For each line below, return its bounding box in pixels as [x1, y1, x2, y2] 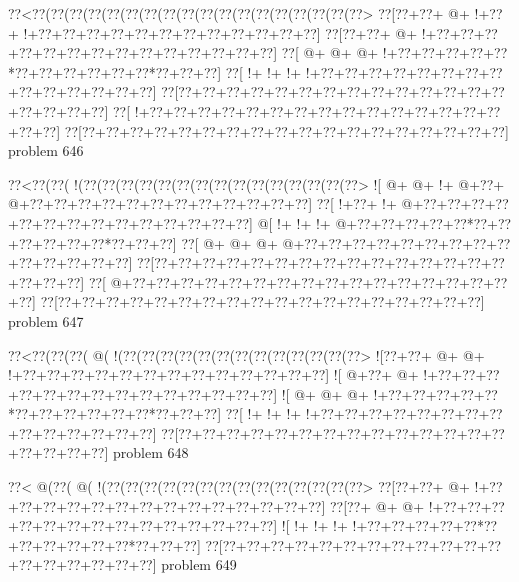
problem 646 [8, 140, 84, 161]
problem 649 [161, 554, 237, 575]
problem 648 [112, 442, 189, 463]
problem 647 [8, 310, 84, 331]
